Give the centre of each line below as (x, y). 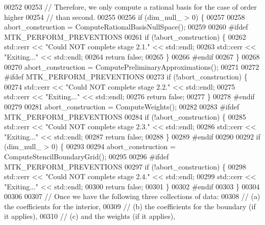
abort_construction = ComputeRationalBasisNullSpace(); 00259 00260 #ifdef (126, 27)
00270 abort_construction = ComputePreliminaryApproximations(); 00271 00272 (132, 66)
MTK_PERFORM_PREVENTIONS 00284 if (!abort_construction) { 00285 (125, 116)
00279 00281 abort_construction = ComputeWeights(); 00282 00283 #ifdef (122, 106)
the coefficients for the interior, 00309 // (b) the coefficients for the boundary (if (130, 206)
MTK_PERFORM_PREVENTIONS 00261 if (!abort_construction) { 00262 (125, 36)
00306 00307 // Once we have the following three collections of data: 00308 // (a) (132, 196)
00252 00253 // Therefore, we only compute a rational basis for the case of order (130, 7)
